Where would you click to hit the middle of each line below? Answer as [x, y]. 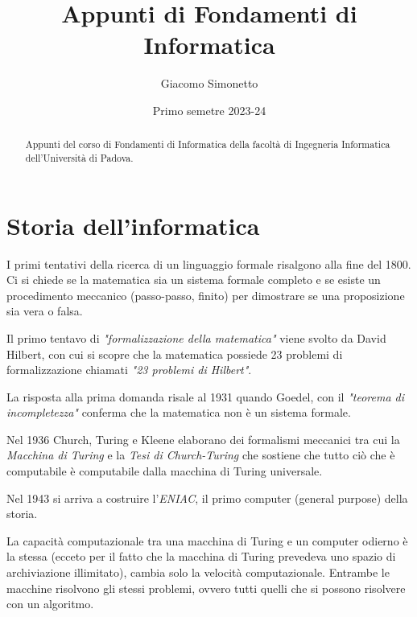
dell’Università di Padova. [79, 157]
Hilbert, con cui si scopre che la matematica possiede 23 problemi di [175, 354]
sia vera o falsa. [45, 311]
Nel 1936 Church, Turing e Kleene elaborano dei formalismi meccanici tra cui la [203, 439]
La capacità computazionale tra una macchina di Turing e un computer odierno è [207, 540]
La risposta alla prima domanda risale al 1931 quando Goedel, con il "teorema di [206, 396]
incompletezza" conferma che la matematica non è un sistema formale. [179, 412]
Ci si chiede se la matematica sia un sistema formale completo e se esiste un [194, 280]
